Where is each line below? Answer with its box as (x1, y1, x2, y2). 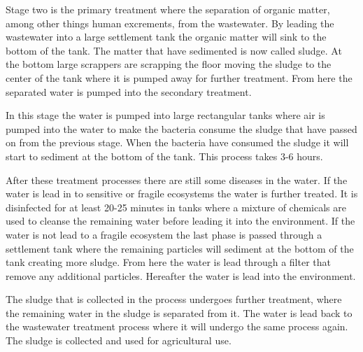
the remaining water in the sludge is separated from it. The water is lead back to (6, 305, 353, 320)
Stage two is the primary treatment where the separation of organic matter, (6, 2, 330, 16)
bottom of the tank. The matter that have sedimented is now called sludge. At (6, 43, 342, 57)
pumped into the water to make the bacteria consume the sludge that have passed (6, 121, 357, 136)
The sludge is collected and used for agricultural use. (6, 333, 232, 348)
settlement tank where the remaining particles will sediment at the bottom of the (6, 241, 354, 255)
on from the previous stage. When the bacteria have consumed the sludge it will (6, 135, 349, 150)
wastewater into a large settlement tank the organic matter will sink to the (6, 29, 327, 44)
